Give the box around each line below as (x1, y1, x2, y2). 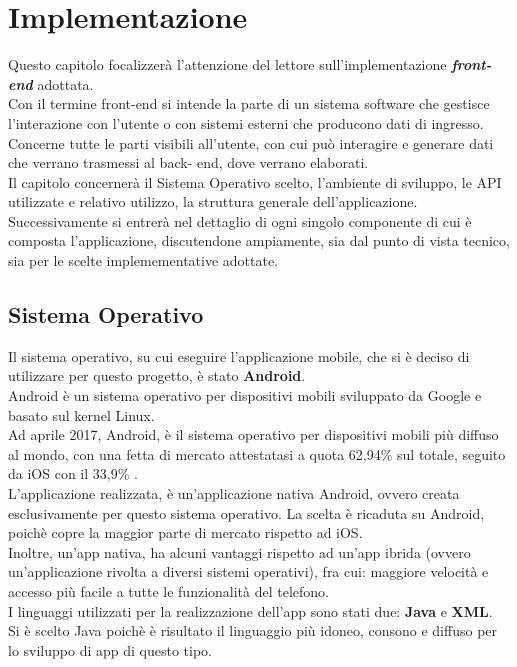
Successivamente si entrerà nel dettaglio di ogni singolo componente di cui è (8, 210, 472, 231)
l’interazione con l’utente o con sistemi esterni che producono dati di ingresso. (8, 112, 484, 133)
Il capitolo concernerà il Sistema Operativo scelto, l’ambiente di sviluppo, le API (8, 171, 502, 192)
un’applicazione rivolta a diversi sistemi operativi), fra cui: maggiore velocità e (8, 561, 489, 582)
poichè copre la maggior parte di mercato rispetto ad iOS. (8, 522, 363, 543)
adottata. (37, 73, 94, 94)
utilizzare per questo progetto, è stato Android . (8, 365, 306, 386)
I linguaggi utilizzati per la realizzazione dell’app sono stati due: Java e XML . (8, 600, 493, 621)
